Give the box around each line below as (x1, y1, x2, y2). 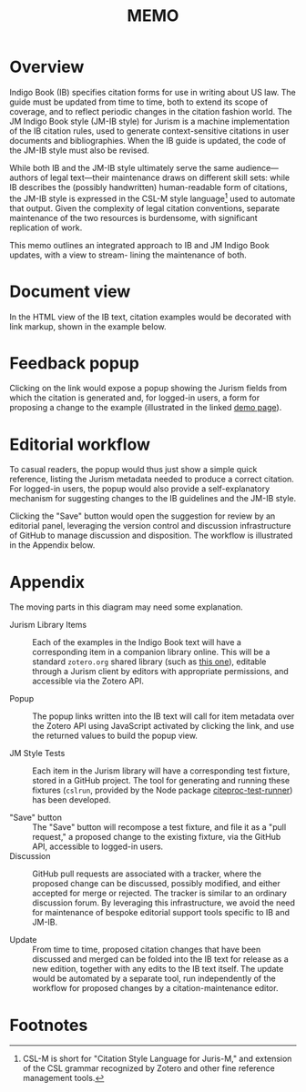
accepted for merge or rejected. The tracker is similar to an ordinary (32, 888, 287, 899)
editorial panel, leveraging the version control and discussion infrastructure (9, 521, 291, 531)
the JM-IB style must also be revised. (9, 145, 149, 156)
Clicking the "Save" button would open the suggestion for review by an (9, 511, 276, 521)
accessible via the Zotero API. (32, 675, 144, 687)
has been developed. (32, 794, 111, 805)
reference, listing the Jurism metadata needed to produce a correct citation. (9, 474, 294, 485)
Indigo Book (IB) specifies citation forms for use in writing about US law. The (9, 86, 296, 97)
